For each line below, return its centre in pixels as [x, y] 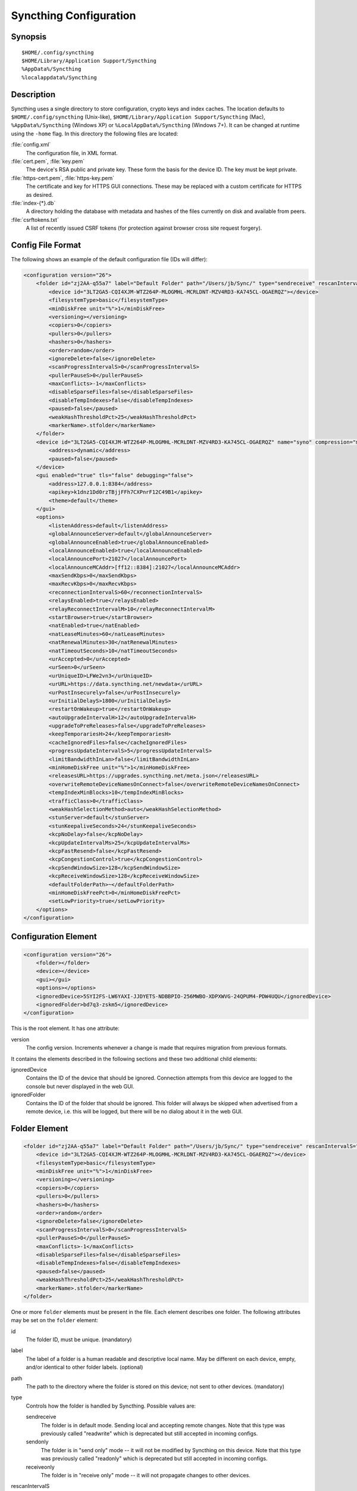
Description [33, 95]
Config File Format [46, 245]
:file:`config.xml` [31, 145]
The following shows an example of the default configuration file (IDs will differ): [109, 259]
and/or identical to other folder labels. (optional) [84, 1367]
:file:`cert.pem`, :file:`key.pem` [48, 161]
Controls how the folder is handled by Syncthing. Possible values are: [111, 1406]
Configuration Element [54, 937]
